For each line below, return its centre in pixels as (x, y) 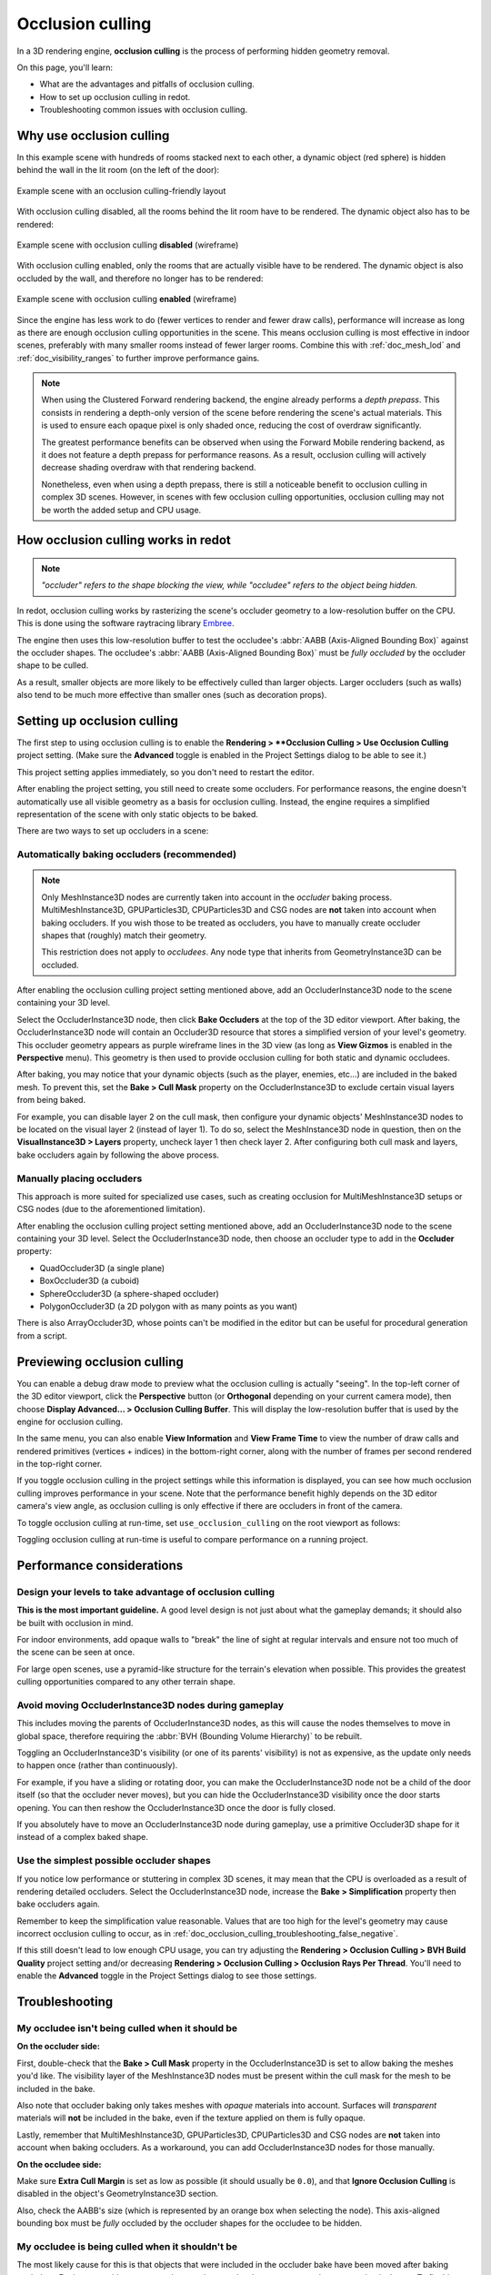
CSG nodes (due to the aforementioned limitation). (111, 1209)
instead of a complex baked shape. (83, 1837)
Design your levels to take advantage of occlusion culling (145, 1592)
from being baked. (51, 1100)
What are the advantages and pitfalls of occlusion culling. (147, 84)
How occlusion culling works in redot (124, 540)
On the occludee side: (59, 2164)
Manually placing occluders (80, 1178)
